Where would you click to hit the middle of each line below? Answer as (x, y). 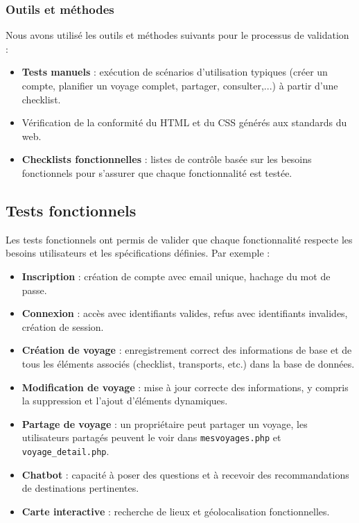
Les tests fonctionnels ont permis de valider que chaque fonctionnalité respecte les (179, 239)
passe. (34, 290)
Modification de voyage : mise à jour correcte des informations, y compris (185, 387)
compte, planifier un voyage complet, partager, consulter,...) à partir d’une (180, 85)
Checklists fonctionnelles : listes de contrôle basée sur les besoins (167, 159)
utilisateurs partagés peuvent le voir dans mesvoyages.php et (151, 437)
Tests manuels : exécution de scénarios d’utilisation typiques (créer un (175, 72)
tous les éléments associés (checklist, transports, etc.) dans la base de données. (188, 363)
